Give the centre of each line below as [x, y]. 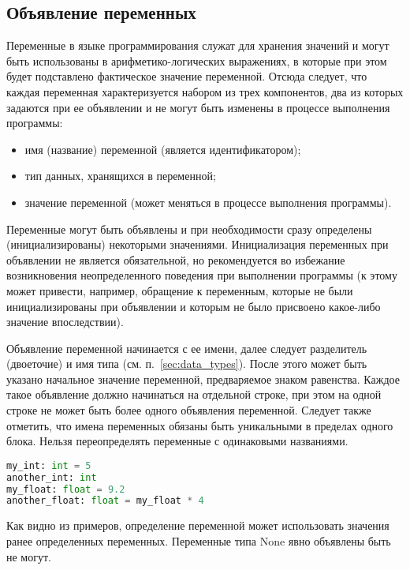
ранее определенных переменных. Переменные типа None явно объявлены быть [199, 540]
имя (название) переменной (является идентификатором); [163, 149]
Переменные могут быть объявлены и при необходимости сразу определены [189, 229]
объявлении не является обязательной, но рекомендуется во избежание [176, 259]
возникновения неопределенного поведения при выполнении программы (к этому [202, 275]
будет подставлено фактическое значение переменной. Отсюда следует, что [187, 76]
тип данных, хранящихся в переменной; [120, 176]
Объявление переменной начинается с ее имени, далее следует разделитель [187, 348]
